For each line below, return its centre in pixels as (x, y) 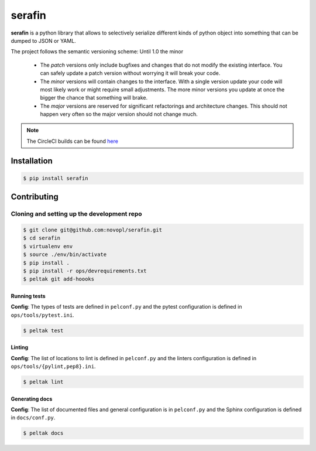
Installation (32, 161)
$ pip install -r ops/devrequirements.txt (85, 271)
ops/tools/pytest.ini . (42, 315)
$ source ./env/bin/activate (65, 254)
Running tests (28, 296)
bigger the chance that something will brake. (94, 98)
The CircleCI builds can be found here (72, 141)
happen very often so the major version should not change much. (119, 114)
